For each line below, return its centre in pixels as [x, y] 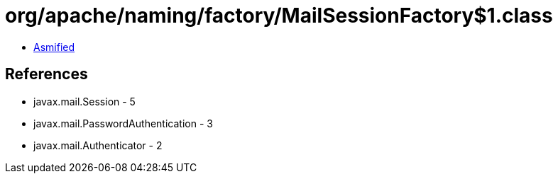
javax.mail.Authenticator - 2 [98, 145]
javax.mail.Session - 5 [84, 101]
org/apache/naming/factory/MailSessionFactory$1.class [279, 16]
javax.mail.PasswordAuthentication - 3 [123, 123]
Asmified [54, 47]
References [46, 74]
